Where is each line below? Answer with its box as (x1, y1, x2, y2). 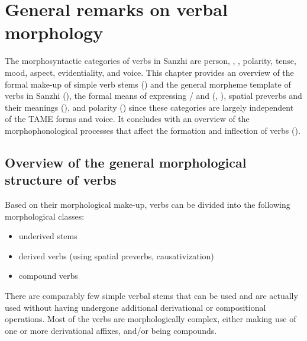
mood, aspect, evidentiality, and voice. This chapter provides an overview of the (5, 66, 294, 78)
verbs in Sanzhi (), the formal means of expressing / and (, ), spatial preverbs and (5, 89, 302, 102)
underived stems (18, 230, 77, 242)
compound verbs (18, 269, 78, 282)
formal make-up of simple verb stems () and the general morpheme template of (5, 78, 291, 90)
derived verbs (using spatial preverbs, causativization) (18, 249, 214, 262)
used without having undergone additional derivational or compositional (5, 301, 266, 313)
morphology (5, 20, 104, 44)
